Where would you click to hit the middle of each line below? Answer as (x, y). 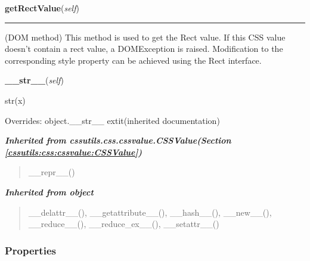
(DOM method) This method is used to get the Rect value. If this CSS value (145, 37)
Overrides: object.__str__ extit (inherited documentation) (112, 120)
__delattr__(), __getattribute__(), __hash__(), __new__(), (150, 212)
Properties (30, 250)
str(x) (15, 100)
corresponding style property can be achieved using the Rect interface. (133, 60)
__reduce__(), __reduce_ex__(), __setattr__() (124, 224)
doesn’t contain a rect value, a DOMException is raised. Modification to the (144, 49)
